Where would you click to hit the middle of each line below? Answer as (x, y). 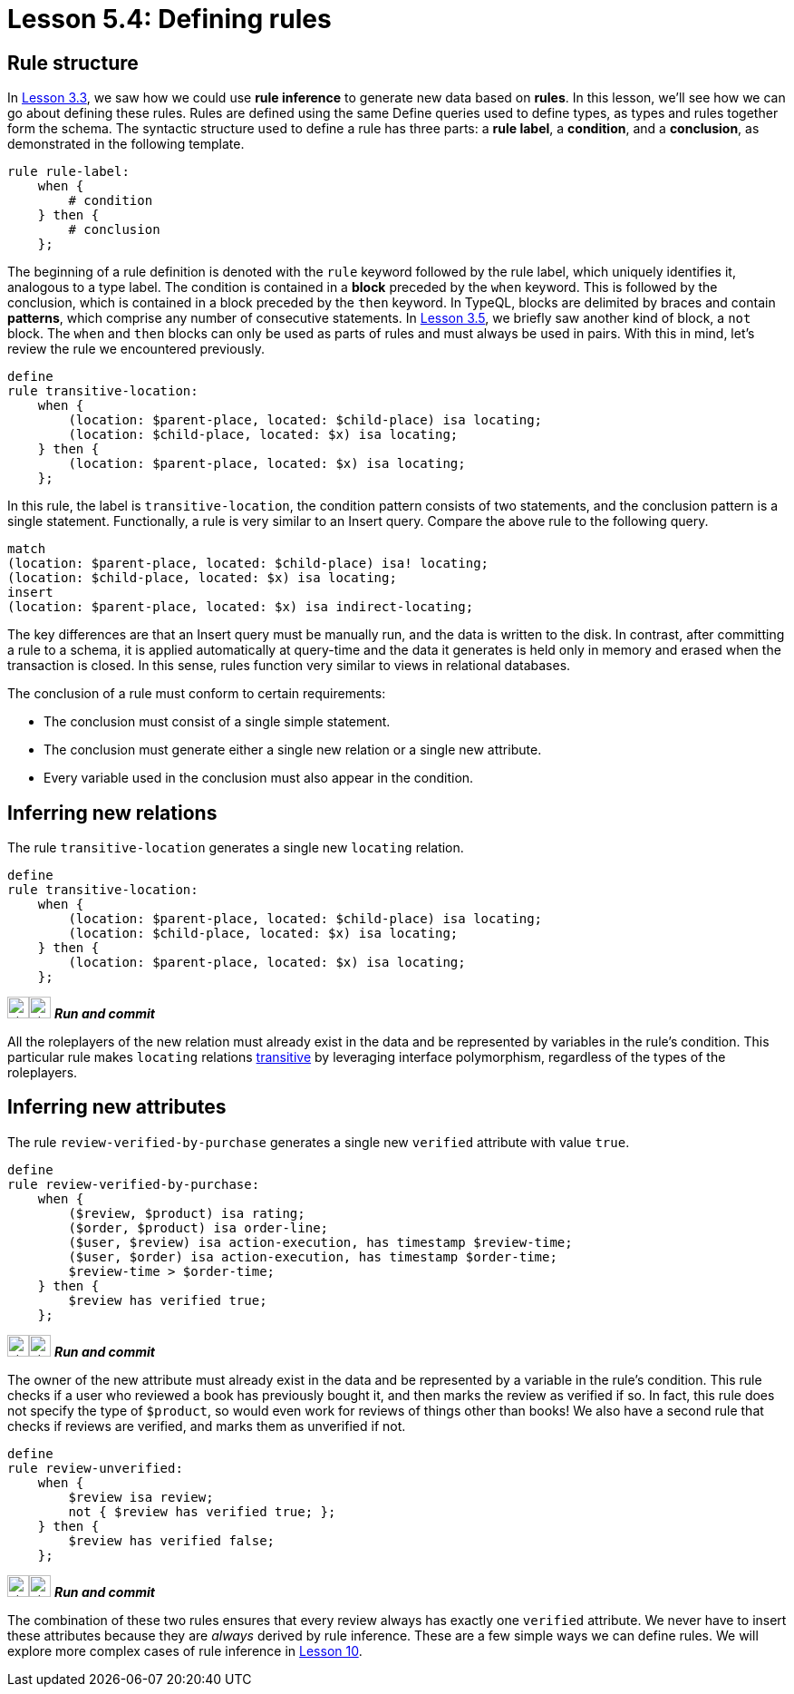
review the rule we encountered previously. (136, 349)
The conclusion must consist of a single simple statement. (217, 722)
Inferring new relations (112, 813)
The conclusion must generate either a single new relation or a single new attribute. (293, 750)
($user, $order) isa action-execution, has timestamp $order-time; (313, 1256)
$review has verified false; (172, 1540)
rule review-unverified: (95, 1468)
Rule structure (73, 63)
